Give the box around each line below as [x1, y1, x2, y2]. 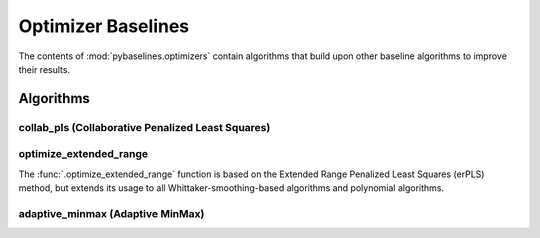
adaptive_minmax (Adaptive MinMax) [18, 206, 205, 220]
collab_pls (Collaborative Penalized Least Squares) [18, 120, 271, 134]
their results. [18, 63, 70, 75]
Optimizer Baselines [18, 15, 190, 37]
